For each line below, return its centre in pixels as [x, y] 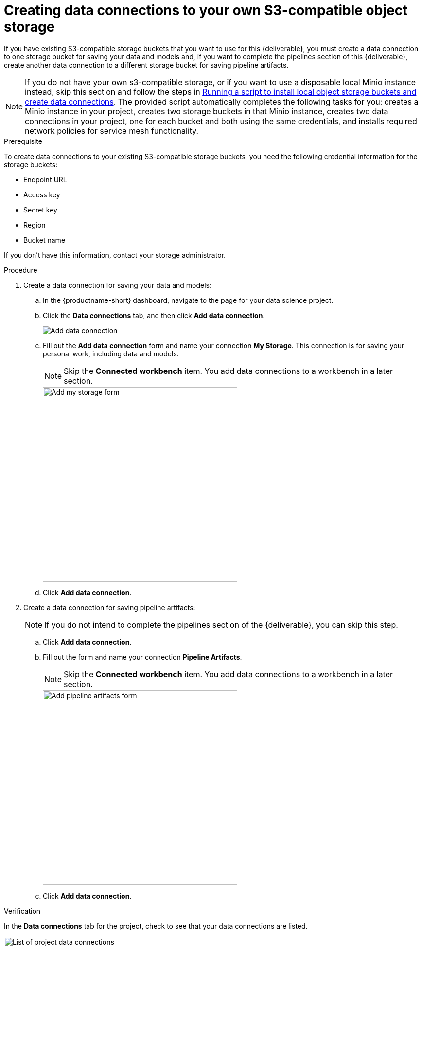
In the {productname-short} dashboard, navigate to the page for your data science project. [188, 300]
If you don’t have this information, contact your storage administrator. [115, 255]
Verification [22, 911]
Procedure [21, 270]
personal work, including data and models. [111, 353]
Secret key [40, 210]
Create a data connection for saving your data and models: [117, 285]
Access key [42, 194]
